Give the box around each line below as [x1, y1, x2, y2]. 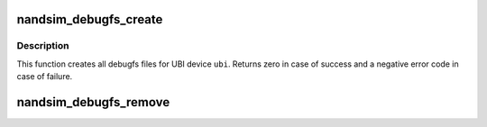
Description [16, 40, 69, 52]
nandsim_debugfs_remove [16, 95, 170, 110]
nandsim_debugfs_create [16, 12, 163, 27]
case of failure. [16, 71, 73, 82]
